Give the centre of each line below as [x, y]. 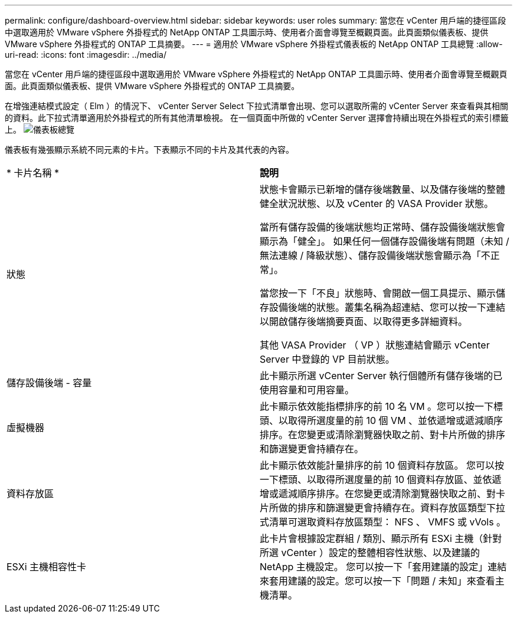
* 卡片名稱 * [33, 173]
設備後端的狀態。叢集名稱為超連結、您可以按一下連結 [387, 307]
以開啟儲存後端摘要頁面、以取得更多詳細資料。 [364, 321]
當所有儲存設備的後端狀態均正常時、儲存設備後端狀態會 [383, 227]
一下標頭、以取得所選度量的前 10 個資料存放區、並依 [376, 479]
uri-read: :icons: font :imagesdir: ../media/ [86, 55]
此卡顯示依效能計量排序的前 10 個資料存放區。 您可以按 [382, 465]
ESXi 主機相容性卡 [47, 567]
